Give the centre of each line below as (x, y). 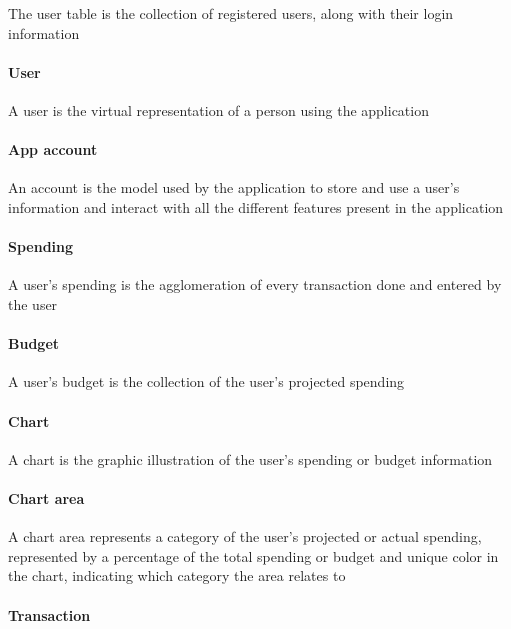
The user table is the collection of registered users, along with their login (231, 13)
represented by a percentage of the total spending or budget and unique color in (253, 555)
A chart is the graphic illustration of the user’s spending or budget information (250, 458)
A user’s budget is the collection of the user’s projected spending (206, 381)
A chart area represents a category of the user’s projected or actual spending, (245, 536)
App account (53, 149)
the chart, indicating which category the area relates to (177, 575)
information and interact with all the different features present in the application (256, 206)
